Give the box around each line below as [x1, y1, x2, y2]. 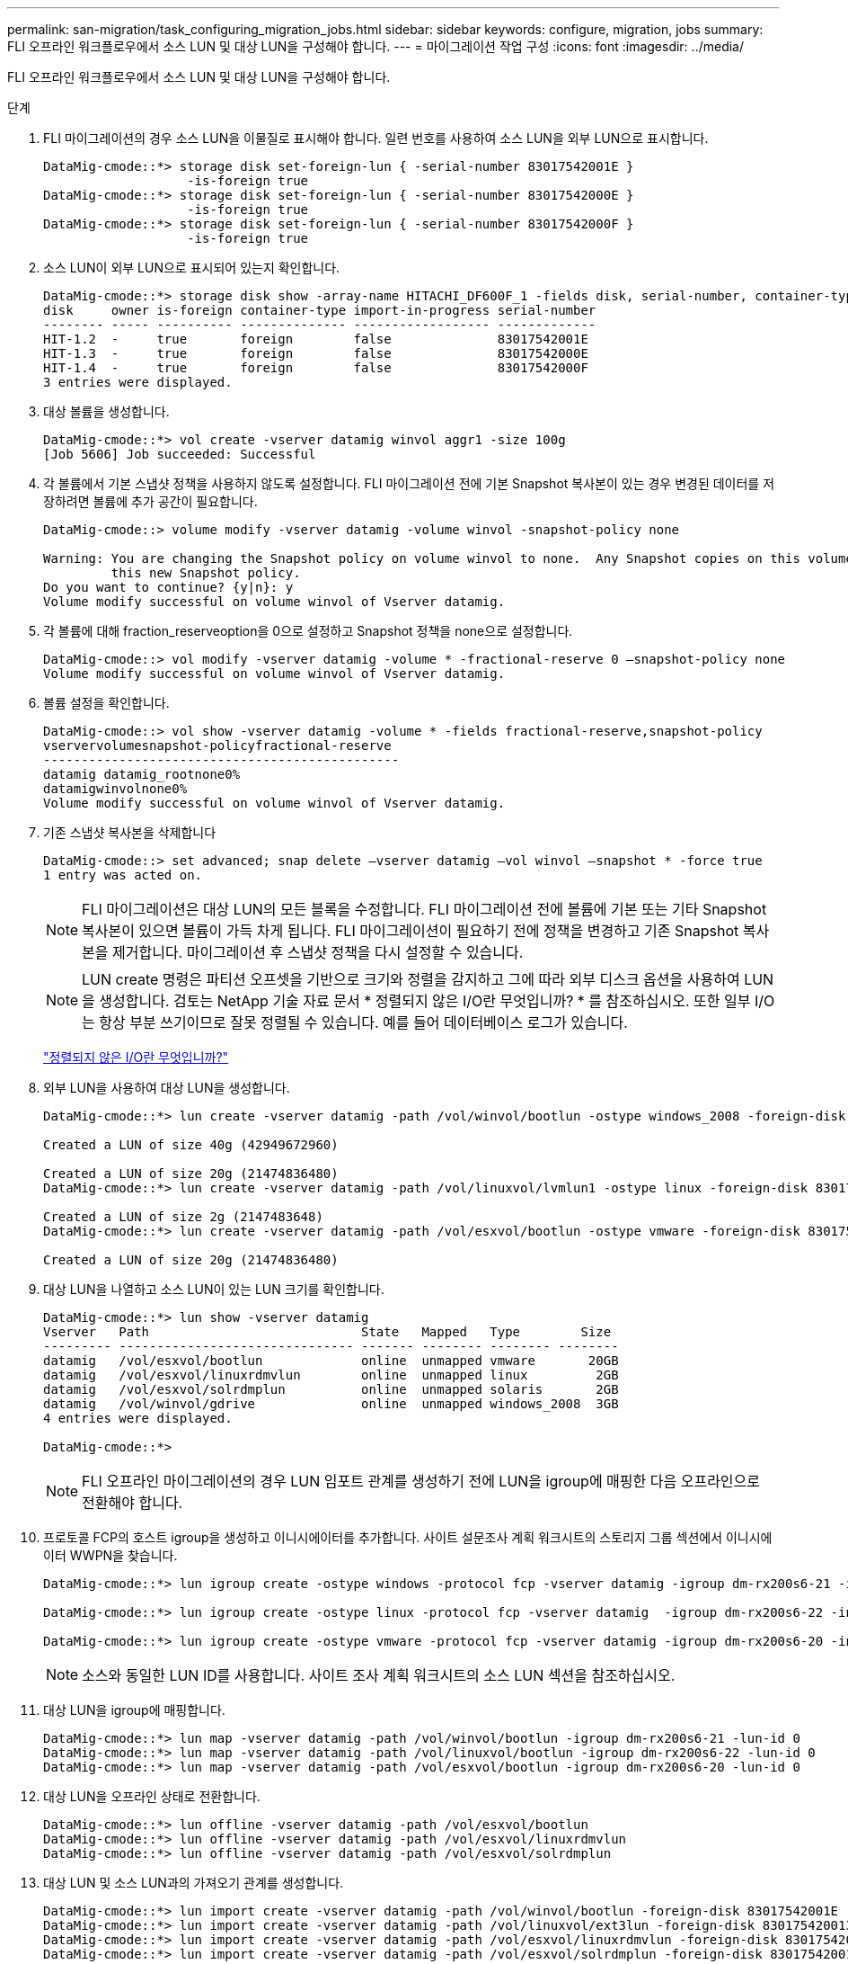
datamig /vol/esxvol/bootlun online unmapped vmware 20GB [43, 1353, 619, 1368]
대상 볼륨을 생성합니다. [43, 404, 170, 419]
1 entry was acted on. [43, 868, 203, 882]
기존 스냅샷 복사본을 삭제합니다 [43, 825, 216, 840]
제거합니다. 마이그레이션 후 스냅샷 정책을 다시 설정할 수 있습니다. [112, 943, 524, 961]
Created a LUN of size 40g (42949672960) [43, 1138, 339, 1152]
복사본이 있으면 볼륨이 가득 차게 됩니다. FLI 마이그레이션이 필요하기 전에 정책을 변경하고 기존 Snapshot [82, 922, 739, 940]
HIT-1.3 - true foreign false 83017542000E [43, 346, 588, 361]
